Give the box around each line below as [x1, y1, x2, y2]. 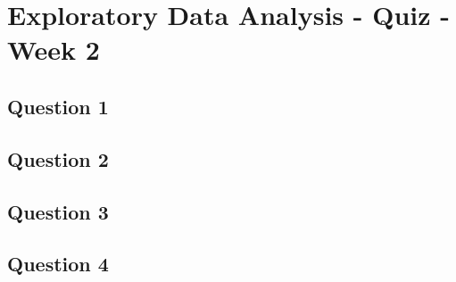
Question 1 [7, 92, 109, 120]
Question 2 [7, 145, 109, 172]
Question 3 [7, 197, 109, 225]
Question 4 [7, 250, 109, 278]
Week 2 [7, 31, 100, 68]
